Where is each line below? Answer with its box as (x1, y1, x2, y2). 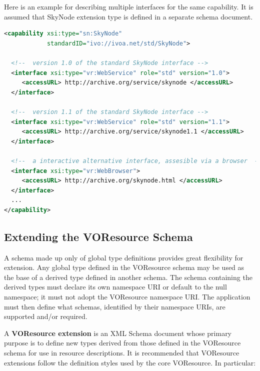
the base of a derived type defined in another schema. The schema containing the (4, 271, 252, 282)
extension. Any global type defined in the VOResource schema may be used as (4, 262, 244, 272)
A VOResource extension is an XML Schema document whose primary (4, 327, 232, 338)
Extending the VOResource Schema (4, 228, 193, 244)
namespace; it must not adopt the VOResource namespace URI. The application (4, 291, 250, 302)
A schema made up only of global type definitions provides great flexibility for (4, 252, 243, 262)
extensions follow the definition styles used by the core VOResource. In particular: (4, 357, 256, 367)
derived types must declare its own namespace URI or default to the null (4, 281, 227, 292)
